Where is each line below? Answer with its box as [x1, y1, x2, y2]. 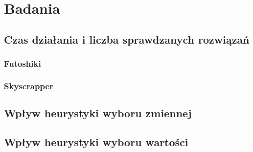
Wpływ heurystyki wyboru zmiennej [4, 105, 192, 121]
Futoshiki [4, 57, 41, 70]
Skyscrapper [4, 79, 53, 92]
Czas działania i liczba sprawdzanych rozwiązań [4, 31, 250, 47]
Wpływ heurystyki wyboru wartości [4, 134, 188, 150]
